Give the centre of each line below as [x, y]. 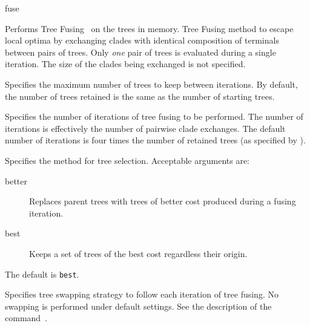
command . [26, 318]
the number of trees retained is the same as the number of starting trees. [140, 96]
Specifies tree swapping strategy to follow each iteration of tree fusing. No [142, 294]
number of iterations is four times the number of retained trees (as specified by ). [155, 140]
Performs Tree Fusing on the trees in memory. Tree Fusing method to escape [149, 28]
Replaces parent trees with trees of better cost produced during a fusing [163, 201]
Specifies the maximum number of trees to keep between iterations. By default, [151, 84]
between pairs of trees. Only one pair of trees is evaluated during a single [140, 52]
